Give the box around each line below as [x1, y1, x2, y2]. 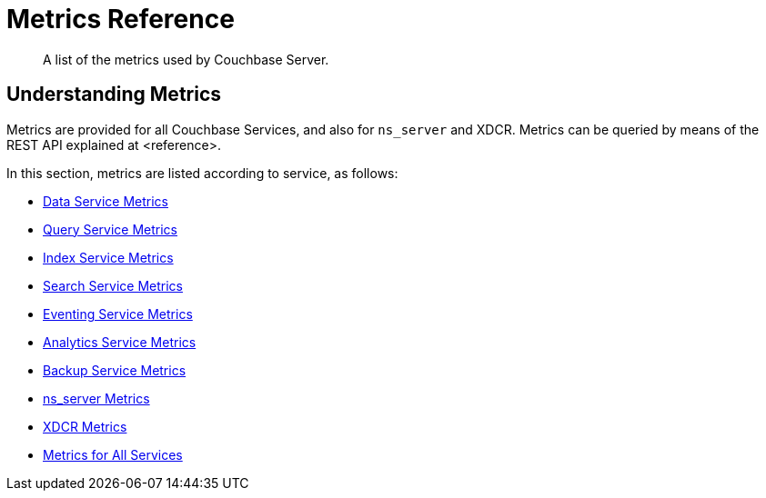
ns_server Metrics [43, 390, 150, 406]
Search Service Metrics [43, 277, 183, 294]
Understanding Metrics [6, 83, 222, 106]
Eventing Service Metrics [43, 305, 193, 322]
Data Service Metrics [43, 193, 168, 209]
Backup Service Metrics [43, 362, 186, 378]
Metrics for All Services [43, 446, 183, 463]
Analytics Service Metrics [43, 334, 197, 350]
